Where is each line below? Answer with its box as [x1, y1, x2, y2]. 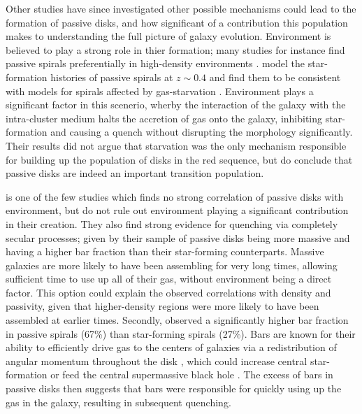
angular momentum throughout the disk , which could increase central [6, 353, 307, 368]
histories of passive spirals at [50, 69, 173, 84]
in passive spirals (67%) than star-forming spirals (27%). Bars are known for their [6, 326, 356, 341]
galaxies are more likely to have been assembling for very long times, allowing [6, 257, 338, 272]
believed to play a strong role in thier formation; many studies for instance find [6, 42, 345, 57]
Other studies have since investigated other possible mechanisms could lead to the [6, 1, 356, 15]
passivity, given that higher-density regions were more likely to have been [6, 299, 319, 313]
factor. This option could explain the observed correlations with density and [6, 285, 331, 299]
